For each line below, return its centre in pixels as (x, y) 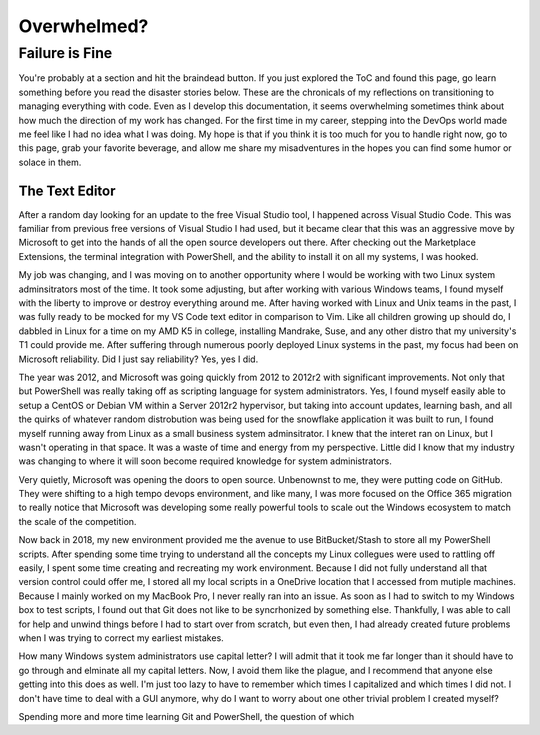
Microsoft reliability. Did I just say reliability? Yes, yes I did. (138, 359)
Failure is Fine (65, 53)
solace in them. (50, 162)
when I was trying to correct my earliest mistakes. (121, 637)
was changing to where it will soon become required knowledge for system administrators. (205, 461)
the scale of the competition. (77, 521)
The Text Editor (67, 190)
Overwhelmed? (83, 26)
